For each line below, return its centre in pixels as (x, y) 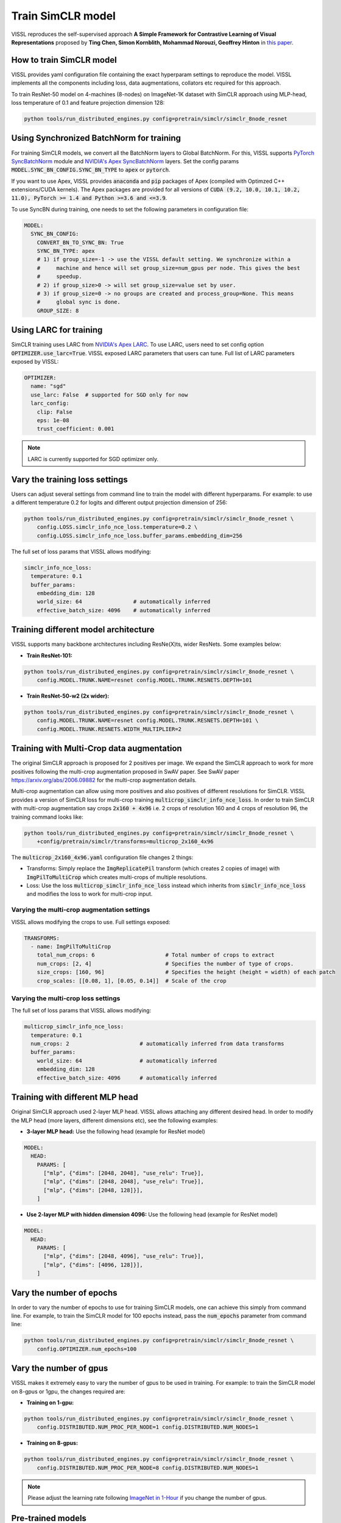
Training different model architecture (83, 630)
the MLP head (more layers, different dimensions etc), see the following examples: (114, 1120)
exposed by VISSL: (35, 362)
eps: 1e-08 (53, 420)
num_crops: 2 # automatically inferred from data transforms (157, 1044)
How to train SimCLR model (64, 60)
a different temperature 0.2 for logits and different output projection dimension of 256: (119, 503)
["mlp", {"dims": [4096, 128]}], (93, 1265)
